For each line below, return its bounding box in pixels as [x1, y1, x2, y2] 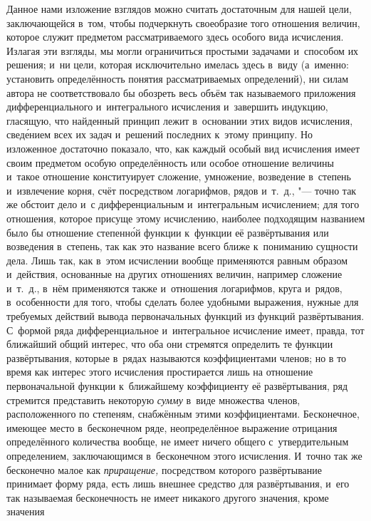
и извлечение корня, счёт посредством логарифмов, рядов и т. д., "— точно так [6, 182, 357, 197]
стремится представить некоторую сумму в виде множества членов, [6, 392, 301, 407]
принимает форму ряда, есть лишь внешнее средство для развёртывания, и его [6, 476, 350, 491]
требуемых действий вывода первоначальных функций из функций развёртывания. [6, 309, 365, 324]
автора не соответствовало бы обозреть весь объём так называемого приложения [6, 85, 356, 100]
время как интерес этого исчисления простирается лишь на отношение [6, 364, 313, 379]
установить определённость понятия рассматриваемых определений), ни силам [6, 71, 349, 86]
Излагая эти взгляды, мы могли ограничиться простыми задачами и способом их [6, 43, 359, 58]
